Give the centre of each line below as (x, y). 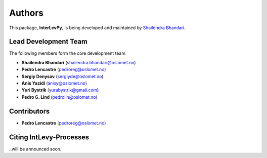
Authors (26, 13)
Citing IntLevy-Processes (49, 137)
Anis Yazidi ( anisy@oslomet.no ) (54, 83)
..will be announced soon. (35, 149)
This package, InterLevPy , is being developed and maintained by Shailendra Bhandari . (97, 28)
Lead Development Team (48, 42)
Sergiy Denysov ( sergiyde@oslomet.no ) (63, 76)
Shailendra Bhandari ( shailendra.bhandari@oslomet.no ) (79, 62)
